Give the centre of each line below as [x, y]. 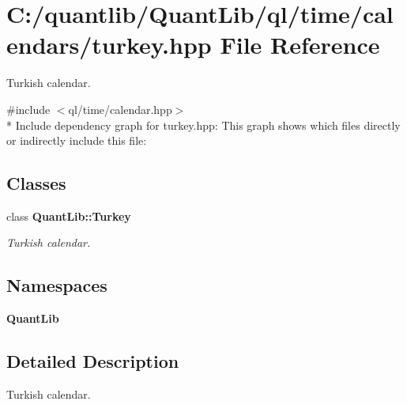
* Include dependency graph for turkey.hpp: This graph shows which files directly [203, 125]
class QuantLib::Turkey [69, 216]
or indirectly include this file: [77, 140]
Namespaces [57, 285]
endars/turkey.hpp [109, 45]
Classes [36, 183]
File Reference [300, 45]
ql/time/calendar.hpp [120, 109]
